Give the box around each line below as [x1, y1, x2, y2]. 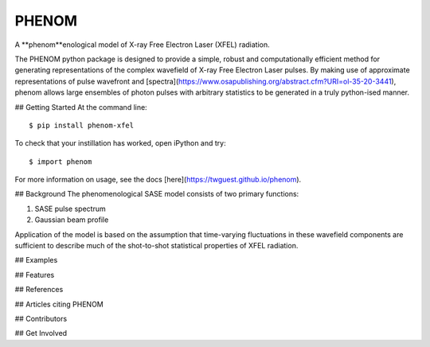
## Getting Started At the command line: [14, 102, 147, 111]
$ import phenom [29, 157, 92, 166]
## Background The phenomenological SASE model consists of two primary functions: [14, 189, 299, 199]
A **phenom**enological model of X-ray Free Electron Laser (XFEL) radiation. [14, 40, 270, 49]
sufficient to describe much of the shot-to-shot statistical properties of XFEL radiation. [14, 241, 299, 251]
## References [14, 285, 64, 294]
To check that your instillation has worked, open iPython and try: [14, 138, 226, 148]
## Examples [14, 255, 58, 265]
